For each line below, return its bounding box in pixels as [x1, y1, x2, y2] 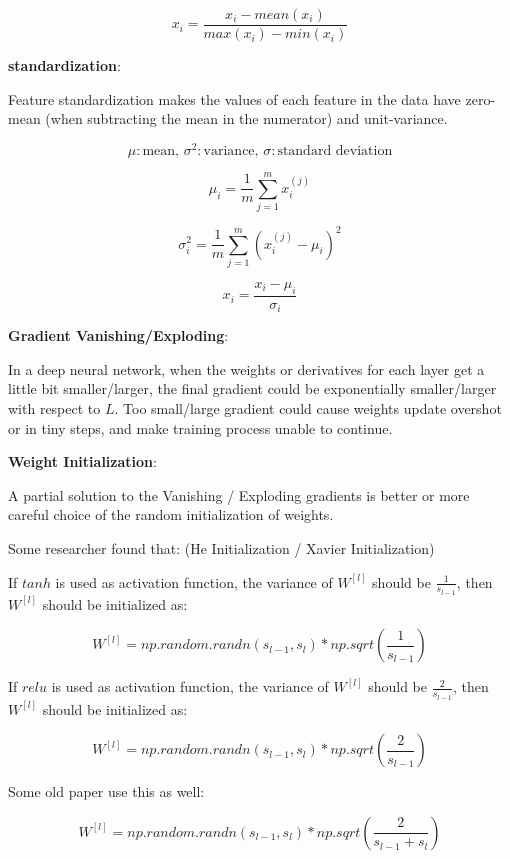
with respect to [8, 397, 101, 418]
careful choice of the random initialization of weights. [8, 504, 334, 525]
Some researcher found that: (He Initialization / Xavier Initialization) [8, 537, 435, 558]
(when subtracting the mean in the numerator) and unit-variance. [45, 108, 448, 129]
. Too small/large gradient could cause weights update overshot [114, 397, 502, 418]
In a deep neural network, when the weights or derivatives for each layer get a [8, 358, 485, 379]
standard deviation [277, 143, 393, 158]
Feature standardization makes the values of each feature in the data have [8, 88, 461, 109]
